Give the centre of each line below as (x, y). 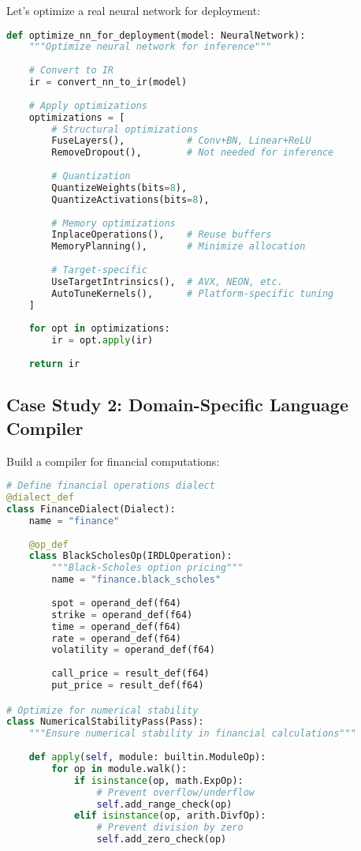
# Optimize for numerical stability (102, 710)
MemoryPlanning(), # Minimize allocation (179, 247)
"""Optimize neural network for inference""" (150, 47)
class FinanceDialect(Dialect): (91, 509)
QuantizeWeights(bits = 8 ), (119, 187)
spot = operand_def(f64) (116, 603)
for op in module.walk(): (119, 769)
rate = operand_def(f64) (116, 638)
